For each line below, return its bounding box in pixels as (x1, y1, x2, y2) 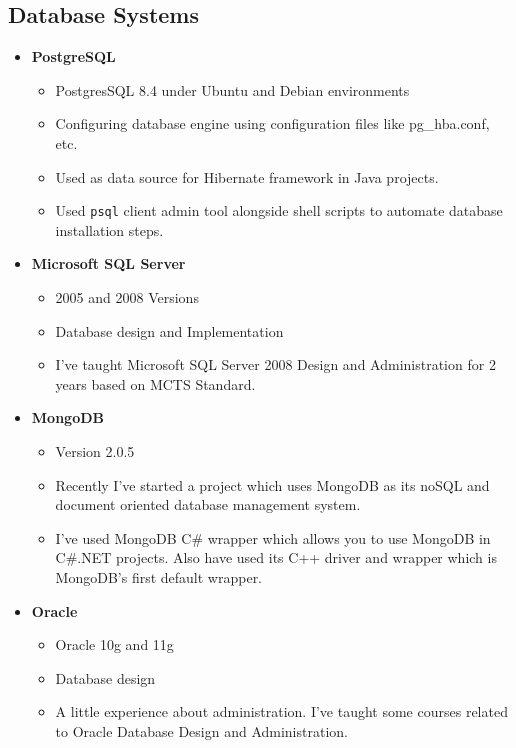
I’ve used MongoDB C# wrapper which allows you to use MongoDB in (55, 527, 491, 548)
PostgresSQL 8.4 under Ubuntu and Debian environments (55, 79, 410, 100)
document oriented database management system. (55, 494, 361, 515)
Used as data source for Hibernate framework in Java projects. (55, 166, 439, 187)
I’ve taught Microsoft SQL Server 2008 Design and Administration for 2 (55, 354, 496, 375)
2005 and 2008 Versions (55, 287, 199, 308)
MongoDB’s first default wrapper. (55, 566, 263, 587)
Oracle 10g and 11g (55, 634, 174, 655)
